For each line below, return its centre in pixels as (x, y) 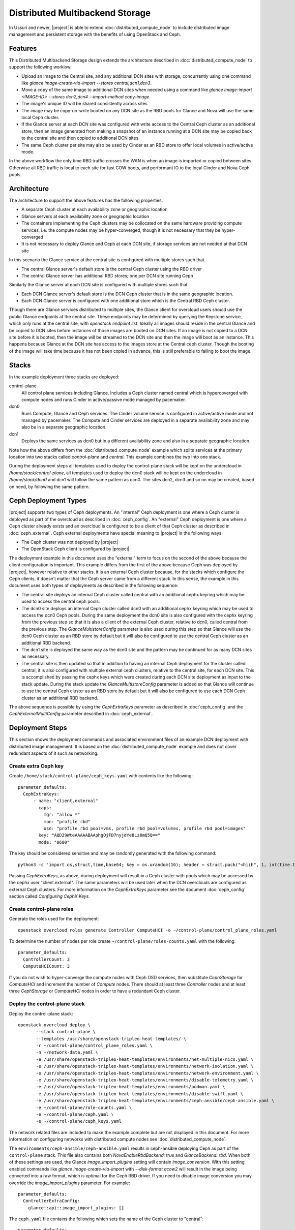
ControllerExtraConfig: (52, 1201)
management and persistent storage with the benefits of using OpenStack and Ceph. (95, 34)
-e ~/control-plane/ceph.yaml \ (75, 1114)
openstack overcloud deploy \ (54, 1025)
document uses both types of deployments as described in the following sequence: (94, 585)
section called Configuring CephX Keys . (50, 896)
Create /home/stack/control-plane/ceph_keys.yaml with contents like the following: (101, 776)
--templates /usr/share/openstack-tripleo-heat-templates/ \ (111, 1039)
